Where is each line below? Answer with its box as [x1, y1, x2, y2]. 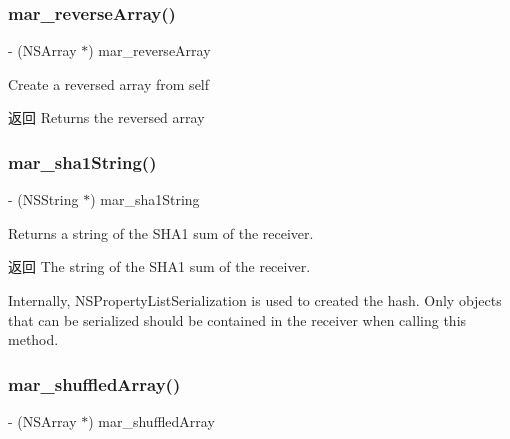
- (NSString [8, 189, 79, 210]
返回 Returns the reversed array [8, 107, 205, 128]
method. [8, 329, 59, 350]
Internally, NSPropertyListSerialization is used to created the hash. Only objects [8, 290, 502, 310]
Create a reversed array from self [8, 73, 210, 94]
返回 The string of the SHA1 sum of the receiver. [8, 256, 311, 277]
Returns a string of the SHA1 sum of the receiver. [8, 222, 314, 243]
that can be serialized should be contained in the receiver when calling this [8, 309, 467, 330]
